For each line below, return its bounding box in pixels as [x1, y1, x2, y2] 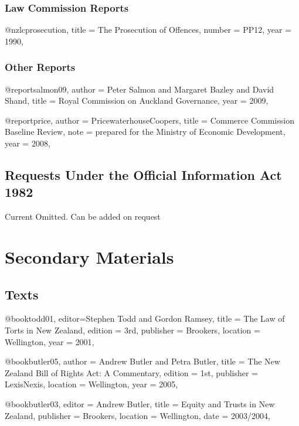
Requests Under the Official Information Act [5, 165, 282, 183]
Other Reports [5, 60, 76, 74]
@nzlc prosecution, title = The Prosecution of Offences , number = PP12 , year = [5, 23, 292, 36]
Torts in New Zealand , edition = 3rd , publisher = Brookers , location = [5, 323, 260, 336]
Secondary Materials [5, 244, 174, 268]
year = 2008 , [5, 137, 50, 149]
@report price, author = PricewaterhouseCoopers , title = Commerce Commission [5, 114, 294, 126]
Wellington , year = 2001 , [5, 335, 94, 347]
